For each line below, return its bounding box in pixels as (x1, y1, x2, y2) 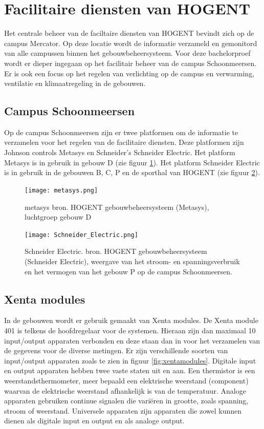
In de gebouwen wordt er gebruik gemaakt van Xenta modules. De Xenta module (4, 315, 258, 326)
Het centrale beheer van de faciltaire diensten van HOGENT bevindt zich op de (4, 28, 254, 38)
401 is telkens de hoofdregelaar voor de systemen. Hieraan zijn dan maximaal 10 (4, 325, 256, 335)
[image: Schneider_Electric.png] (25, 231, 138, 239)
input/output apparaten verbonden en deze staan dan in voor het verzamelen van (4, 335, 260, 346)
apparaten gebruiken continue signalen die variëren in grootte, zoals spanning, (4, 395, 249, 406)
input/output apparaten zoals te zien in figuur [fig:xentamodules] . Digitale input (4, 355, 256, 366)
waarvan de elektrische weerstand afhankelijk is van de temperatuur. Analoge (4, 385, 246, 396)
